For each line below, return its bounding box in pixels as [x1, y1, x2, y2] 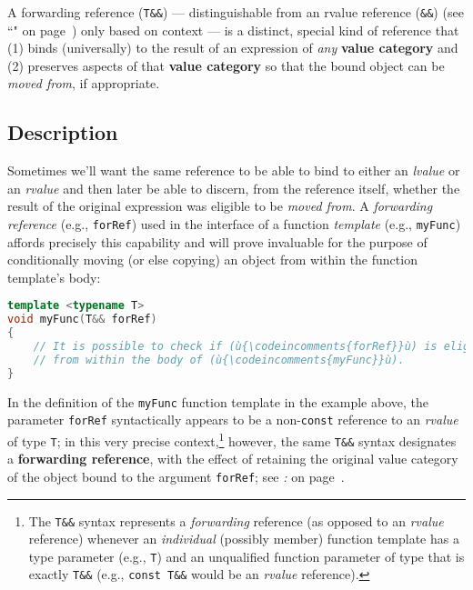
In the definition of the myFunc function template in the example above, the [7, 392, 428, 411]
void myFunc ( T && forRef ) [7, 313, 157, 326]
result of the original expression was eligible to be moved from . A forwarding [7, 196, 433, 215]
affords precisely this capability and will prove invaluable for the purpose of [7, 232, 428, 251]
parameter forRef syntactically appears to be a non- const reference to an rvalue [7, 410, 458, 429]
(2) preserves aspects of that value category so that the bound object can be [7, 55, 445, 75]
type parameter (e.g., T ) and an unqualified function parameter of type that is [28, 546, 465, 565]
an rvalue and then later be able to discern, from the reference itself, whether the [7, 178, 460, 197]
